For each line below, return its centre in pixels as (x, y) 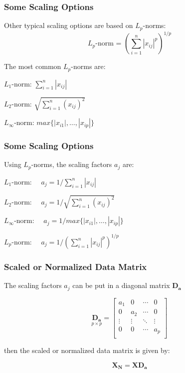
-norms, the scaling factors (72, 164)
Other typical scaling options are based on (69, 25)
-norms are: (88, 66)
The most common (33, 66)
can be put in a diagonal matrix (121, 285)
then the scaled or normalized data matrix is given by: (87, 350)
